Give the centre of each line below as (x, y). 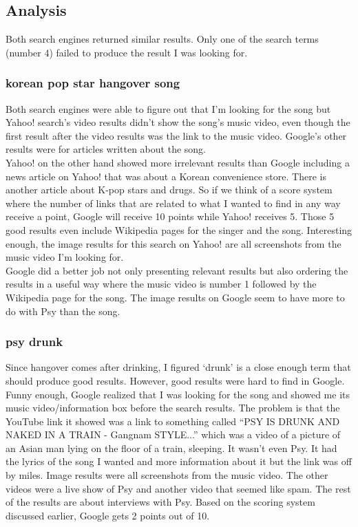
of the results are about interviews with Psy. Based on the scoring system (160, 502)
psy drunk (34, 342)
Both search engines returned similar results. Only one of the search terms (162, 39)
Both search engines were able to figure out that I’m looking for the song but (168, 108)
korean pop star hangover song (93, 83)
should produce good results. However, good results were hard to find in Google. (175, 380)
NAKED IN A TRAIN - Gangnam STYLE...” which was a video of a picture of (173, 434)
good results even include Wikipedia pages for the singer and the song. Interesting (179, 229)
